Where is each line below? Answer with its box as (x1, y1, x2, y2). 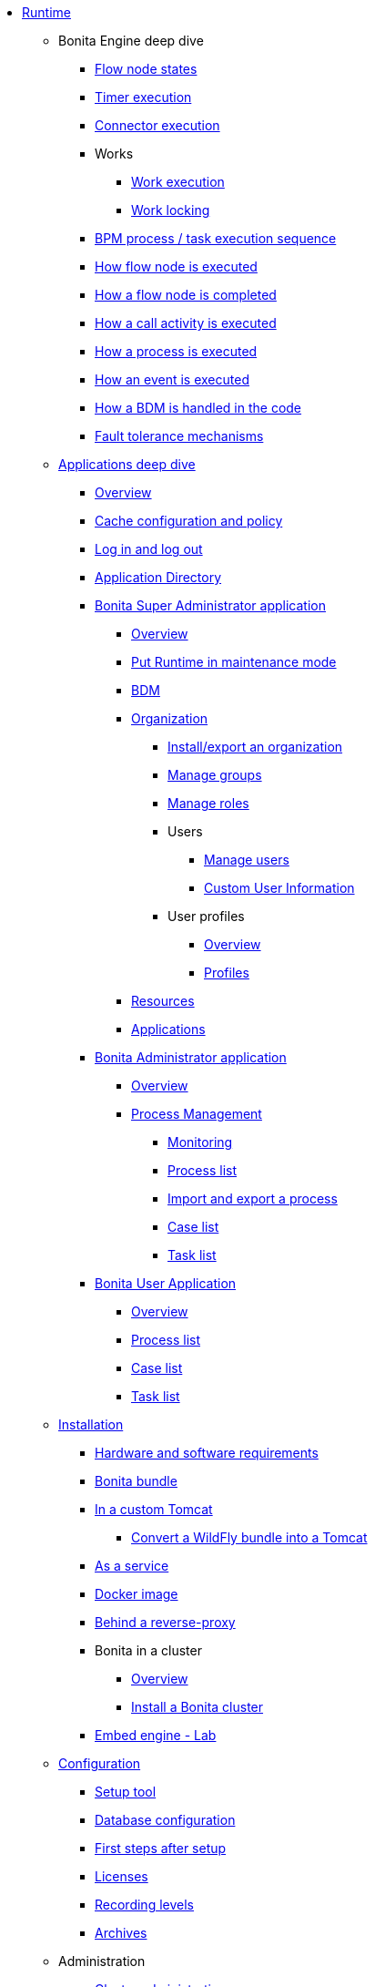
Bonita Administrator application (95, 1050, 287, 1065)
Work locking (131, 202, 210, 218)
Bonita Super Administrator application (95, 598, 326, 613)
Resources (131, 993, 195, 1009)
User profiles (167, 908, 245, 924)
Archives (95, 1925, 147, 1941)
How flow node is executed (95, 259, 258, 274)
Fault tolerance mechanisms (95, 428, 264, 444)
